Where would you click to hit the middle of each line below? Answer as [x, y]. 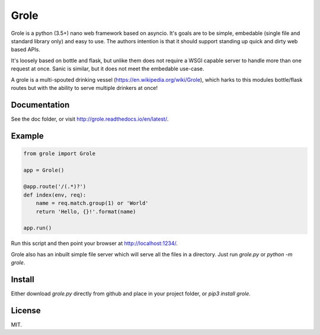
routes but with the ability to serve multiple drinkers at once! [84, 88]
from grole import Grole [60, 153]
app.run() [38, 228]
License [26, 310]
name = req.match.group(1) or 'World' [92, 203]
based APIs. [26, 50]
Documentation [40, 104]
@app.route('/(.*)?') [55, 187]
